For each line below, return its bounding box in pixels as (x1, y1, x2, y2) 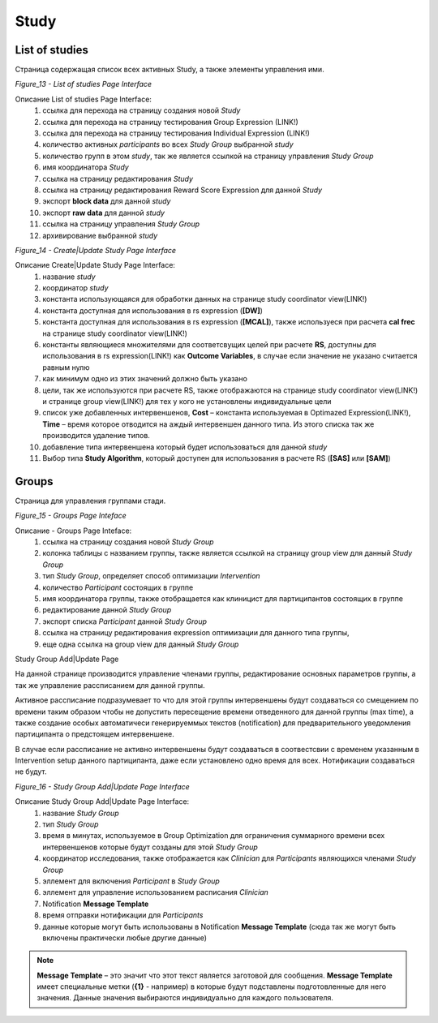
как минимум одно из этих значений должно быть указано (42, 374, 247, 384)
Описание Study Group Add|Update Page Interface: (15, 797, 190, 806)
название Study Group (42, 808, 119, 818)
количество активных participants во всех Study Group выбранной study (42, 140, 294, 149)
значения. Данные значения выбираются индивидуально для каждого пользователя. (36, 993, 334, 1003)
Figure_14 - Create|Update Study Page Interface (15, 245, 177, 255)
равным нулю (42, 362, 90, 372)
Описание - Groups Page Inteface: (15, 526, 132, 535)
